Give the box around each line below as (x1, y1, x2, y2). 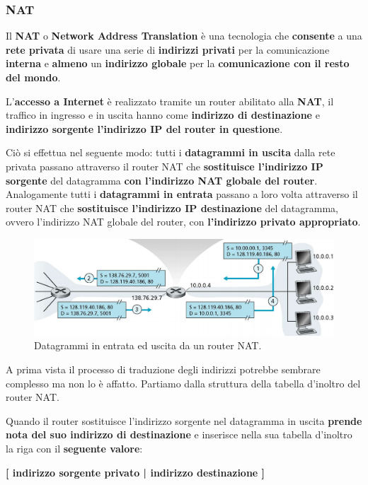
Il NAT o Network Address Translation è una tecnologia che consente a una (6, 28, 362, 43)
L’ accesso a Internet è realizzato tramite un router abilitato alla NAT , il (6, 93, 334, 108)
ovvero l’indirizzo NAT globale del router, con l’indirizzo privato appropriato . (6, 214, 361, 229)
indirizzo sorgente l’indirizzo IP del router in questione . (6, 121, 283, 136)
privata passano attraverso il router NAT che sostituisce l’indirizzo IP (6, 158, 323, 173)
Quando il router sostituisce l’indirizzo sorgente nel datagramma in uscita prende (6, 413, 362, 428)
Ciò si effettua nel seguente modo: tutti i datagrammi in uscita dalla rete (6, 145, 335, 160)
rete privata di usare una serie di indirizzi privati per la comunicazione (6, 42, 330, 57)
